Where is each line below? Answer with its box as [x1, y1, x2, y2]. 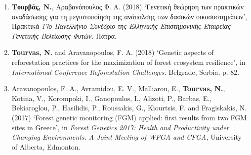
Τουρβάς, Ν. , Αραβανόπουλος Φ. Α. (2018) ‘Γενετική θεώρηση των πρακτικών [11, 1, 244, 11]
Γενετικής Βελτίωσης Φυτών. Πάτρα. [11, 30, 117, 41]
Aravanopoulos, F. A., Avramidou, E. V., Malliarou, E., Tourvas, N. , [11, 83, 225, 94]
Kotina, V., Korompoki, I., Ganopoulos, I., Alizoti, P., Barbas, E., [11, 93, 212, 103]
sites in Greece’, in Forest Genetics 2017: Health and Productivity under [11, 122, 229, 132]
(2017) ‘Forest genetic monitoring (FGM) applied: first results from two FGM [11, 112, 247, 122]
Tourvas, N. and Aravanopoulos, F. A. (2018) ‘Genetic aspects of [11, 47, 214, 57]
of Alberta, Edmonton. [11, 141, 81, 152]
